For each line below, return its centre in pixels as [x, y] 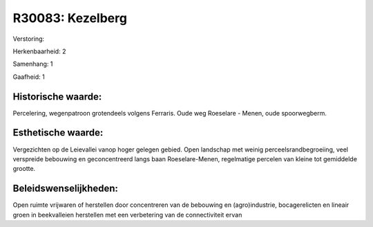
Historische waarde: [57, 97]
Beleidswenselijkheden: [66, 189]
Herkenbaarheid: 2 [39, 51]
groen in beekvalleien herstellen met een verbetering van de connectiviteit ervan [127, 215]
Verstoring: [29, 39]
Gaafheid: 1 [29, 77]
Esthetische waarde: [58, 133]
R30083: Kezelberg [70, 18]
